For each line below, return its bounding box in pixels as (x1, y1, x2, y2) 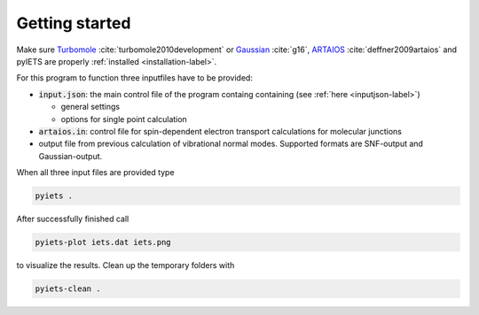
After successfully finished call (16, 213, 130, 225)
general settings (60, 102, 120, 112)
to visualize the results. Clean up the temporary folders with (16, 260, 235, 270)
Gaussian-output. (38, 150, 103, 161)
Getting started (16, 13, 131, 33)
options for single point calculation (60, 113, 188, 124)
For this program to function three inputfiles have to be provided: (16, 73, 253, 83)
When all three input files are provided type (16, 167, 175, 178)
